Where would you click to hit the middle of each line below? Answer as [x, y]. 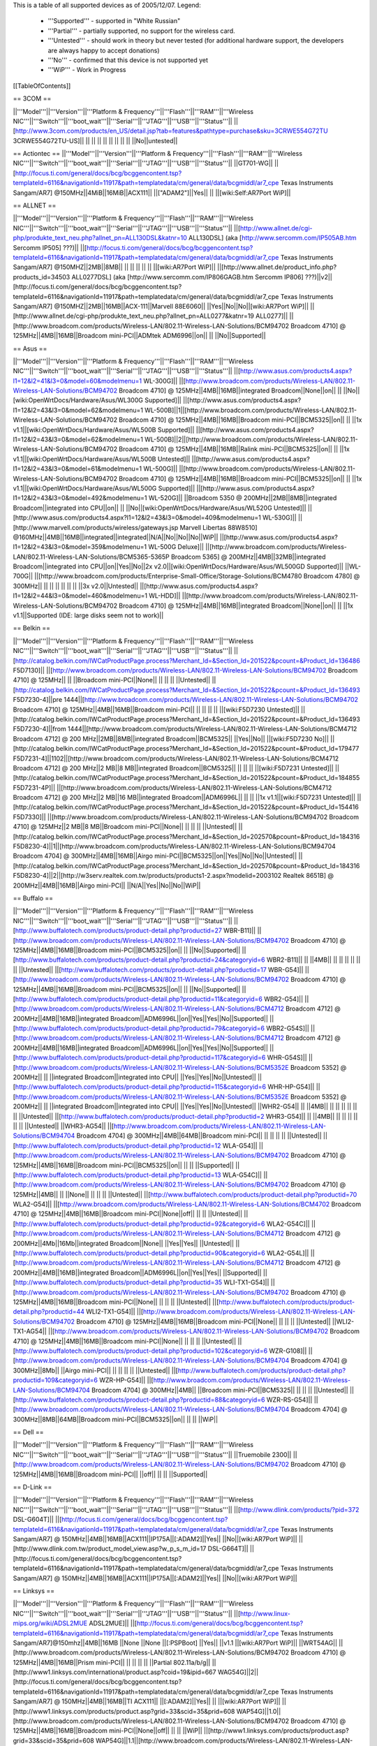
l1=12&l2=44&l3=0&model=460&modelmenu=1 [80, 596]
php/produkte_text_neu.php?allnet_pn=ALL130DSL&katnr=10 [100, 238]
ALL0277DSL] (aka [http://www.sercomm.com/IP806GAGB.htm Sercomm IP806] [187, 277]
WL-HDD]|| [165, 596]
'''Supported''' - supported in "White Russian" [114, 21]
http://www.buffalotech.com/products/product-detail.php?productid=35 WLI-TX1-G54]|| [142, 1282]
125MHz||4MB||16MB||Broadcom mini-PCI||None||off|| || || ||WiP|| [108, 1731]
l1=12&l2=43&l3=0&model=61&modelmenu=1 [77, 469]
